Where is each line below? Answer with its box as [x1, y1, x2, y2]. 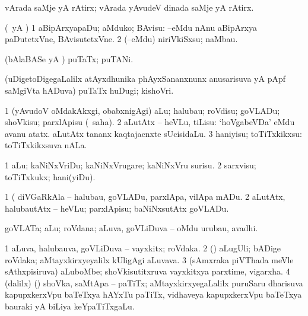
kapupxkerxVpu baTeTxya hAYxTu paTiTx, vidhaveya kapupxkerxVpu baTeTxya [5, 288, 302, 301]
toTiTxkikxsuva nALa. [5, 139, 87, 151]
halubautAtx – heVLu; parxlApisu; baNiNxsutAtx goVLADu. [5, 202, 229, 214]
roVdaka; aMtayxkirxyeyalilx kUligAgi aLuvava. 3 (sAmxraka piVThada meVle [5, 253, 294, 266]
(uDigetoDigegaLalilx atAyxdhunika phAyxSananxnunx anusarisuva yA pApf [5, 72, 286, 85]
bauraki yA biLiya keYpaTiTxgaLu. [5, 299, 135, 312]
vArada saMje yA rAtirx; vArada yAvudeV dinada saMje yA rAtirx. [5, 1, 254, 13]
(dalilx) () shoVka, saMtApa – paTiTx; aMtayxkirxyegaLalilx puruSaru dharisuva [5, 276, 303, 289]
